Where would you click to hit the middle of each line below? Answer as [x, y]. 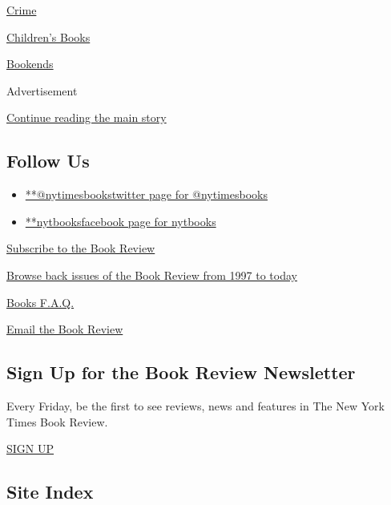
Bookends [30, 64]
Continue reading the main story [87, 117]
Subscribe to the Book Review [81, 248]
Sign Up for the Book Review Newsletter [181, 372]
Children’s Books [48, 36]
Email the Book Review [65, 329]
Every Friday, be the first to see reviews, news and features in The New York [195, 405]
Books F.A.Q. [40, 302]
